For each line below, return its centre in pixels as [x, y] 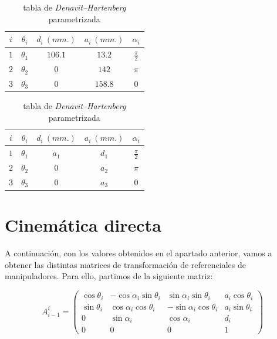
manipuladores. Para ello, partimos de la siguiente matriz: [109, 276]
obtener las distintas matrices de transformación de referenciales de [125, 264]
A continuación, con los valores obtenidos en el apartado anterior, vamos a [138, 253]
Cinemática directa [83, 225]
